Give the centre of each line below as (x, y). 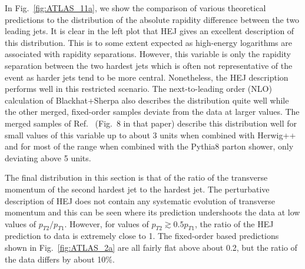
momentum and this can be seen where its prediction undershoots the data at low (152, 212)
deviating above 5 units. (48, 157)
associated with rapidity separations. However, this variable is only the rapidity (148, 54)
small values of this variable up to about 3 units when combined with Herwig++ (150, 134)
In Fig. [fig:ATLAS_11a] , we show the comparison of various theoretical (135, 8)
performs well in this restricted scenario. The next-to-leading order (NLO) (138, 89)
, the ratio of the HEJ (234, 223)
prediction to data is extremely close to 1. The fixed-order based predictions (142, 236)
